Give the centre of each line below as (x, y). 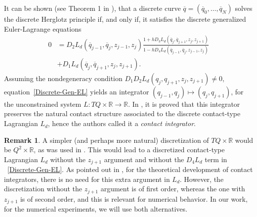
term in (216, 159)
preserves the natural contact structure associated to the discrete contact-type (122, 113)
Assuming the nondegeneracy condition (63, 78)
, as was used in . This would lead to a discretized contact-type (129, 150)
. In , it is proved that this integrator (184, 104)
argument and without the (144, 159)
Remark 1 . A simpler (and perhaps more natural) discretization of (107, 140)
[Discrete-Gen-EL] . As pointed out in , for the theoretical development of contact (130, 169)
